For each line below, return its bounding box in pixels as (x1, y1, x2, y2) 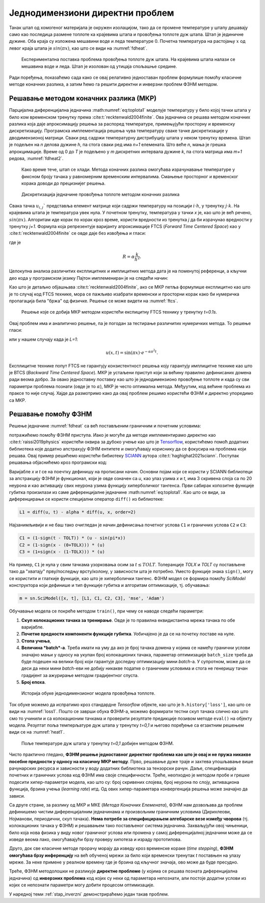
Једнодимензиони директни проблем (9, 7, 174, 18)
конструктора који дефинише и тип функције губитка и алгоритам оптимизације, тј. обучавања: (9, 582, 210, 588)
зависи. (9, 793, 26, 799)
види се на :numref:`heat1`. (9, 729, 65, 735)
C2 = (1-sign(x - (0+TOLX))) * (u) (19, 542, 105, 548)
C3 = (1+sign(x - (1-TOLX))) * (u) (19, 549, 105, 555)
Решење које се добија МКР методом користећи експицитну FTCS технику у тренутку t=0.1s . (21, 309, 217, 315)
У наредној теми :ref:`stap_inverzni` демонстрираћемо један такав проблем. (9, 891, 169, 897)
